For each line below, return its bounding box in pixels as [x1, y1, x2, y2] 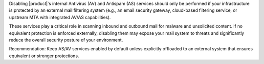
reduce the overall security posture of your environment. [9, 37, 123, 43]
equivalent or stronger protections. [9, 53, 79, 59]
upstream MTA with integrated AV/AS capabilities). [9, 14, 111, 20]
